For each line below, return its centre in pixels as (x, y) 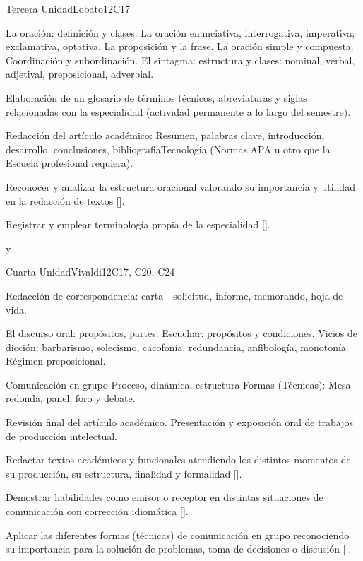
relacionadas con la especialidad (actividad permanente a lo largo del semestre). (178, 111)
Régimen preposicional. (56, 361)
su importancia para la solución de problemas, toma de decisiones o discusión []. (179, 549)
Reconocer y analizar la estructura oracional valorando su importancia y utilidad (180, 186)
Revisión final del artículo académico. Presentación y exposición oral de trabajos (180, 422)
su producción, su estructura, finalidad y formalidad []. (124, 473)
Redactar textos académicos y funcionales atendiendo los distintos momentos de (178, 460)
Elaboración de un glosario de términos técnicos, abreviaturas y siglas (156, 97)
